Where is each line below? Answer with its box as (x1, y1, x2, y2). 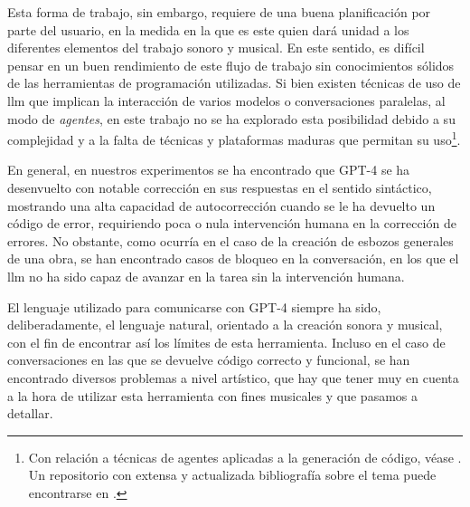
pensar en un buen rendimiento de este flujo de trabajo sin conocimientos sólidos (7, 55, 455, 74)
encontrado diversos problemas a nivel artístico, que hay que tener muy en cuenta (7, 368, 459, 387)
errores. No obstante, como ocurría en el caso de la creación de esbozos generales (7, 231, 454, 250)
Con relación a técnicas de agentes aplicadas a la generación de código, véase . (28, 447, 462, 466)
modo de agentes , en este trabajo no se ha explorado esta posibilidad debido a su (7, 109, 456, 128)
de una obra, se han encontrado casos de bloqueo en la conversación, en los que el (7, 249, 459, 268)
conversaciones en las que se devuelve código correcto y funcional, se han (7, 350, 410, 369)
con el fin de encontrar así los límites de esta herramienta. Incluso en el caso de (7, 332, 446, 351)
